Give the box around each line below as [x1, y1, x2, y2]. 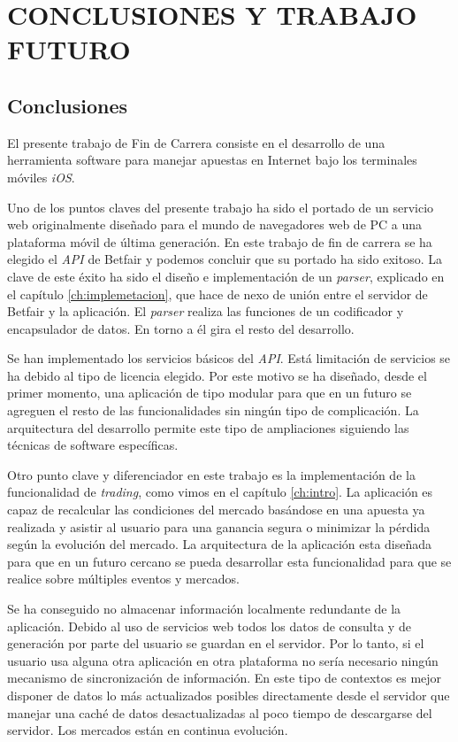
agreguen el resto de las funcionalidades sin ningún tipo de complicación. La [7, 401, 419, 420]
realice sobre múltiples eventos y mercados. [7, 569, 240, 588]
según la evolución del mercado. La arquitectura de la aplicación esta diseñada [7, 535, 432, 553]
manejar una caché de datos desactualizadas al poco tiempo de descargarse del [7, 703, 432, 722]
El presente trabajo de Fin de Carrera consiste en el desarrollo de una [7, 133, 385, 151]
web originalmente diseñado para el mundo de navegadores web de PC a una [7, 215, 423, 234]
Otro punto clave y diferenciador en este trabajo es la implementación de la [7, 465, 416, 483]
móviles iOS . [7, 167, 75, 186]
